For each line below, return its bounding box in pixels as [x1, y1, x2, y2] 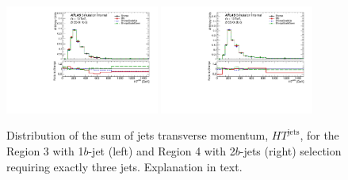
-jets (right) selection [239, 143, 342, 159]
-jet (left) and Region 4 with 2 [88, 143, 235, 159]
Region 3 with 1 [6, 143, 84, 159]
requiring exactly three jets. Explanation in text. [6, 158, 243, 174]
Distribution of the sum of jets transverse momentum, [6, 127, 269, 144]
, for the [300, 127, 339, 144]
